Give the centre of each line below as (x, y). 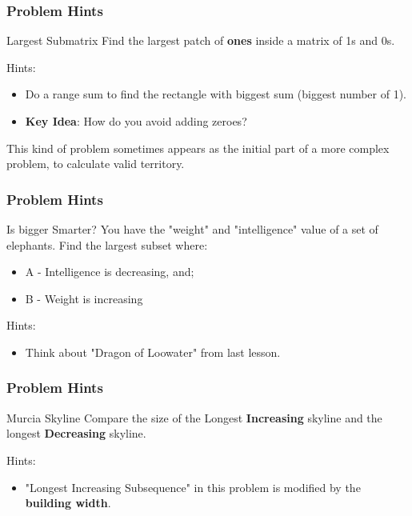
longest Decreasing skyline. (76, 433)
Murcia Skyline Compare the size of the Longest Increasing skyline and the (194, 417)
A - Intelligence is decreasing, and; (110, 272)
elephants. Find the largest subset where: (107, 244)
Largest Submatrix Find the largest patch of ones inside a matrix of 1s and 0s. (201, 40)
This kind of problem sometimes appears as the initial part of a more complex (198, 148)
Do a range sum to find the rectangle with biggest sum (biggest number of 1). (216, 94)
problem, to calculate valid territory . (96, 164)
